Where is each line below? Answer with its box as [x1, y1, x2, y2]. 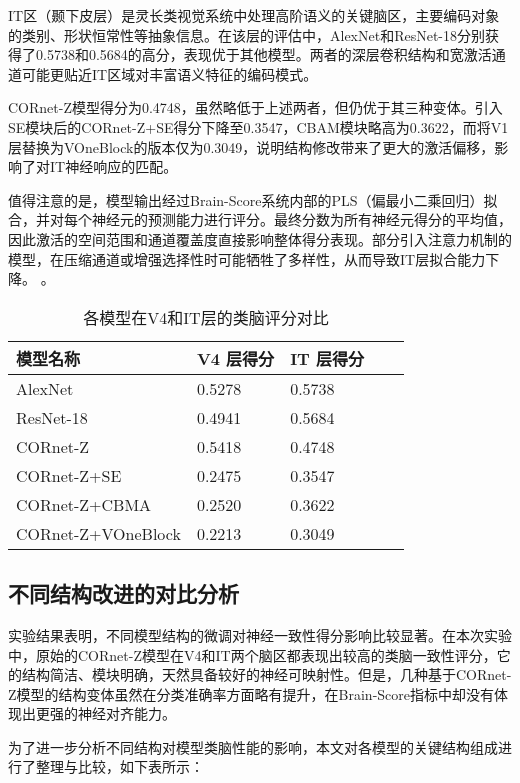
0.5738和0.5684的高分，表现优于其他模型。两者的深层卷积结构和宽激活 [35, 44, 492, 65]
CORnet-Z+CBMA [16, 492, 152, 516]
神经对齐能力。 [77, 703, 176, 724]
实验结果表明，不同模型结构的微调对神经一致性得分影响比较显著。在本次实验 [8, 624, 512, 645]
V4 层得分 [196, 346, 275, 370]
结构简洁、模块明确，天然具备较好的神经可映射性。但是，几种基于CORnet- [21, 664, 512, 685]
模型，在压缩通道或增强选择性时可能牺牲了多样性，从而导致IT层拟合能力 [8, 248, 486, 269]
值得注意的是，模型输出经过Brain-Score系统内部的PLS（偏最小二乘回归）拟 [8, 189, 498, 210]
